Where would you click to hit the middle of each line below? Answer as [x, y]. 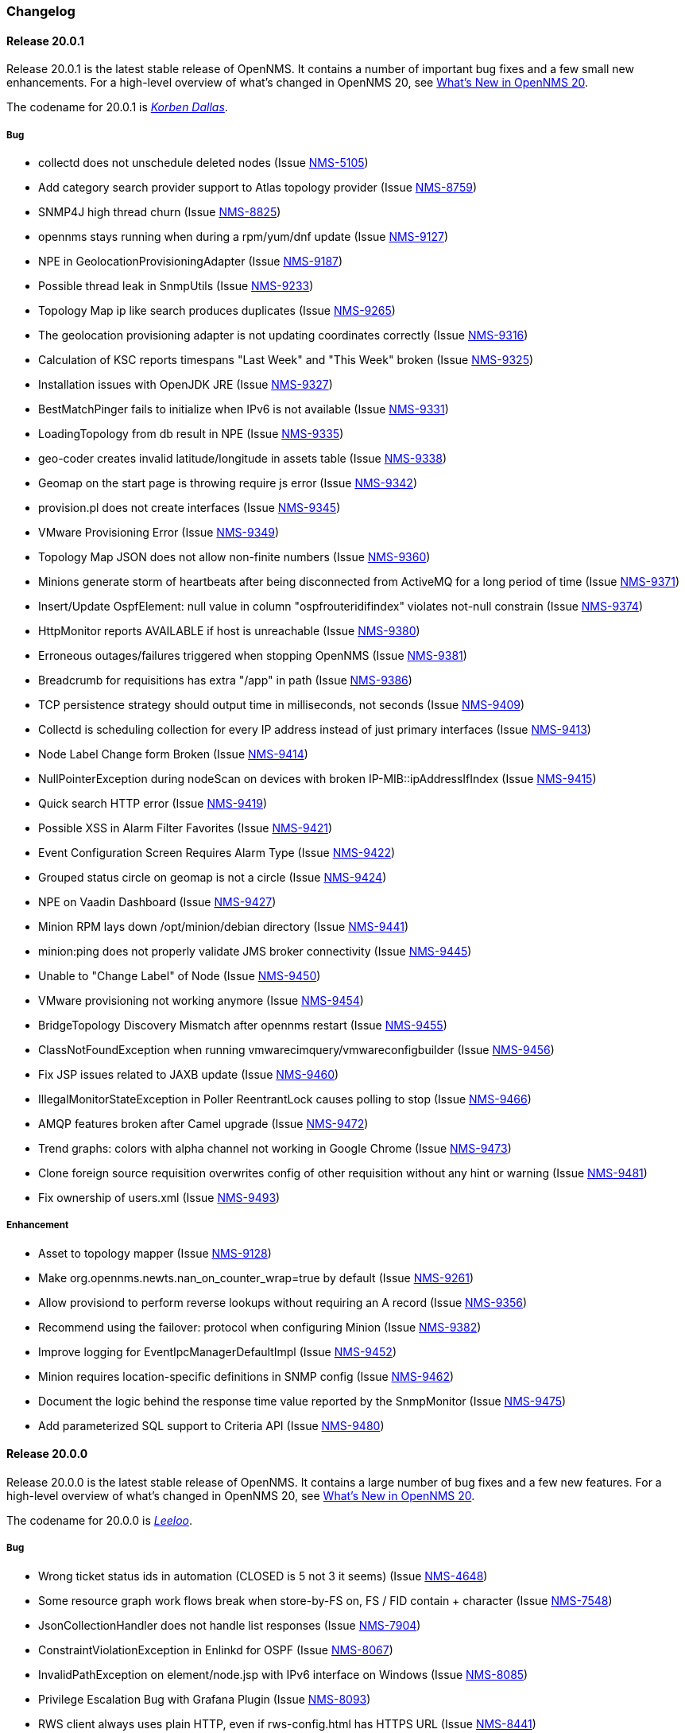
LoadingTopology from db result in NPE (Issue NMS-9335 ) [191, 434]
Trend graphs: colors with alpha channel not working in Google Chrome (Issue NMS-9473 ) [275, 1148]
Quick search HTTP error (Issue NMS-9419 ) [153, 803]
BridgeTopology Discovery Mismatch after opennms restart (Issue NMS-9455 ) [243, 1025]
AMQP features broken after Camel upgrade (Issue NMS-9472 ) [203, 1124]
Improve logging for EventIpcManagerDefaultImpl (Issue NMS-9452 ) [217, 1351]
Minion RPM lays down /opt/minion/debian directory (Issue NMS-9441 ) [224, 927]
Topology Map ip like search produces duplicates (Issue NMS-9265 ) [217, 310]
